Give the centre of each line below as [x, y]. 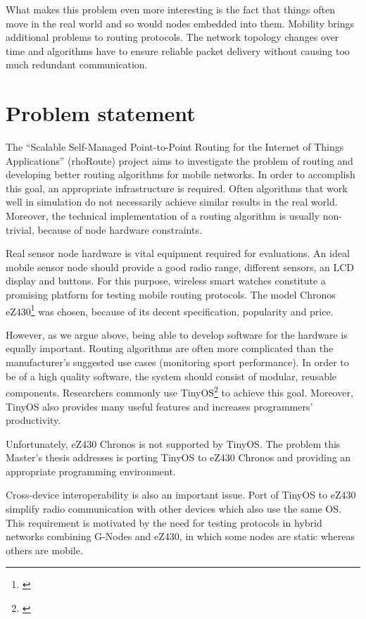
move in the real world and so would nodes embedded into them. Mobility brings [180, 23]
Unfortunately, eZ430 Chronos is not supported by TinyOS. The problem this [173, 443]
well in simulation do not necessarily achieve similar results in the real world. [172, 202]
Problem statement [101, 113]
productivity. [33, 420]
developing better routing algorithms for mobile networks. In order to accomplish [181, 174]
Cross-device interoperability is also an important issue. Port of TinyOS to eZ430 [181, 495]
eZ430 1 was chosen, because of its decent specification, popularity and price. [170, 310]
